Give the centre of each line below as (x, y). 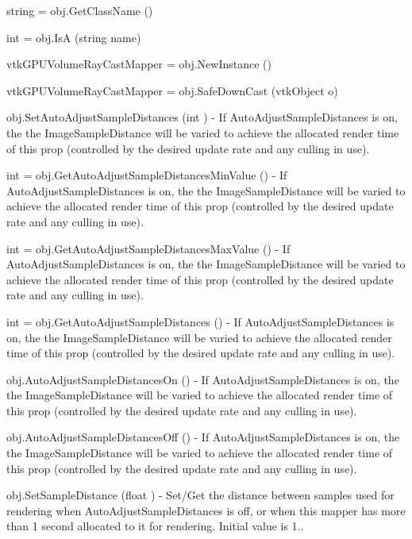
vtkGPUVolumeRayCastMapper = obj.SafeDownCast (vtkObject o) (172, 90)
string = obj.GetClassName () (80, 10)
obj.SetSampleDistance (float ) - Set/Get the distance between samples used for (200, 495)
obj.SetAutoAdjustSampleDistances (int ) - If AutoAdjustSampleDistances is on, (202, 117)
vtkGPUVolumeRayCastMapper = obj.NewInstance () (139, 64)
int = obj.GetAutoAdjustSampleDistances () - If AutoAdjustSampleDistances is (200, 321)
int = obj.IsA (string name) (74, 37)
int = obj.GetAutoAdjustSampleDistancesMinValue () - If (147, 175)
